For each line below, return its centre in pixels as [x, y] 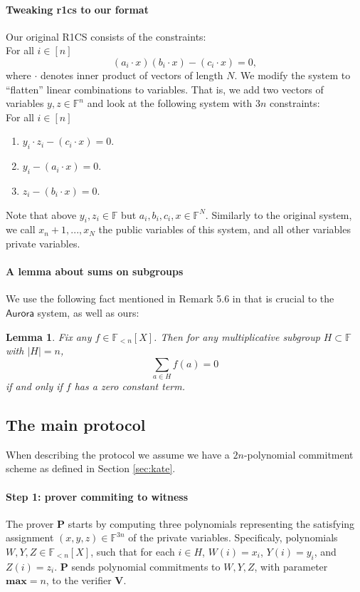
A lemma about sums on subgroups [95, 271]
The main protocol [76, 425]
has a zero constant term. [130, 386]
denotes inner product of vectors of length [132, 75]
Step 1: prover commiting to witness [97, 496]
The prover [30, 523]
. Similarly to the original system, [279, 214]
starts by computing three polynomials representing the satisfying [211, 523]
